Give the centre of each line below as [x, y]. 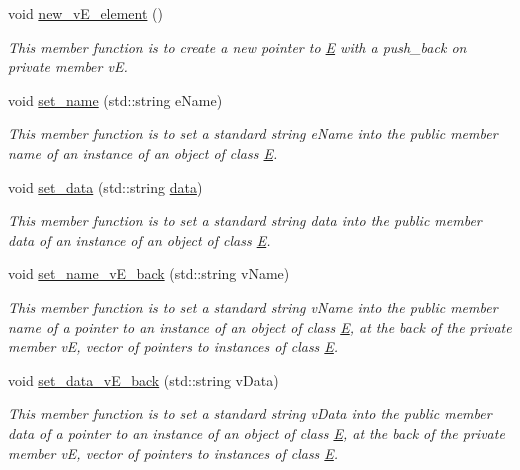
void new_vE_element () [85, 13]
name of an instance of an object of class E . [143, 152]
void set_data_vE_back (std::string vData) [143, 379]
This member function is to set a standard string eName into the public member [253, 133]
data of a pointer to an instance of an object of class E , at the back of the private [256, 432]
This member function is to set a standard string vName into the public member [253, 306]
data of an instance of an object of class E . [139, 239]
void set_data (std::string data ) [105, 186]
